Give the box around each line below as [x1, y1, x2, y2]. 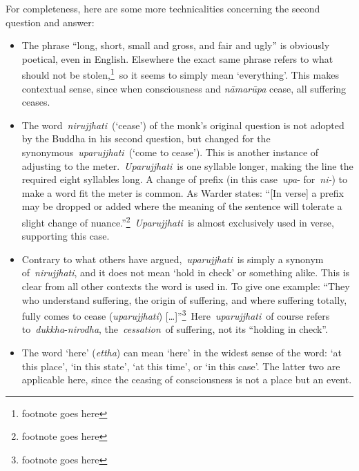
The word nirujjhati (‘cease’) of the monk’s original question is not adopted [21, 117, 345, 132]
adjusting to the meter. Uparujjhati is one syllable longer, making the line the [21, 158, 353, 173]
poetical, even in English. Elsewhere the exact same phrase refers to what [21, 51, 333, 66]
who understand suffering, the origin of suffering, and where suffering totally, [21, 292, 347, 307]
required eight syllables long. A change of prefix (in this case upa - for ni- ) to [21, 172, 348, 186]
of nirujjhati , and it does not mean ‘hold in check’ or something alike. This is [21, 265, 350, 280]
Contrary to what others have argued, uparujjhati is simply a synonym [21, 251, 324, 266]
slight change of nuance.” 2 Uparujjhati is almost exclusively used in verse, [21, 213, 334, 229]
